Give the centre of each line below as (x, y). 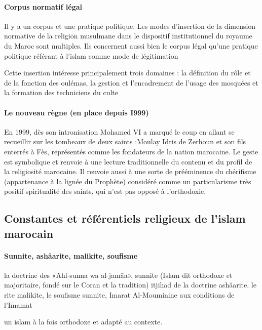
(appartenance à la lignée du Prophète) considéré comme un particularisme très (128, 181)
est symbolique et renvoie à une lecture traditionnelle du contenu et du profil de (128, 161)
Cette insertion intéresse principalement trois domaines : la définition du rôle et (127, 73)
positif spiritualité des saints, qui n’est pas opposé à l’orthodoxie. (105, 191)
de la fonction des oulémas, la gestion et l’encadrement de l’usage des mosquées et (131, 82)
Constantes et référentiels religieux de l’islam (125, 218)
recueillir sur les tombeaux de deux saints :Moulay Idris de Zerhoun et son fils (125, 141)
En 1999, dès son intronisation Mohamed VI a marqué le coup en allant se (119, 131)
